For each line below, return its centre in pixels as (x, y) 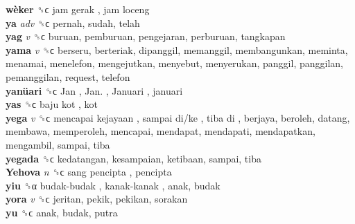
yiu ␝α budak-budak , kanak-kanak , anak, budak (113, 185)
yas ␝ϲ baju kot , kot (52, 104)
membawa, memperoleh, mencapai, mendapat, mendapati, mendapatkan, (161, 131)
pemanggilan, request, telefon (68, 76)
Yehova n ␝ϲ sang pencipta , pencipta (89, 172)
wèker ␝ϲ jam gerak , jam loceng (78, 9)
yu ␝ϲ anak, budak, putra (62, 212)
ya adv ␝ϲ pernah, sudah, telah (73, 22)
